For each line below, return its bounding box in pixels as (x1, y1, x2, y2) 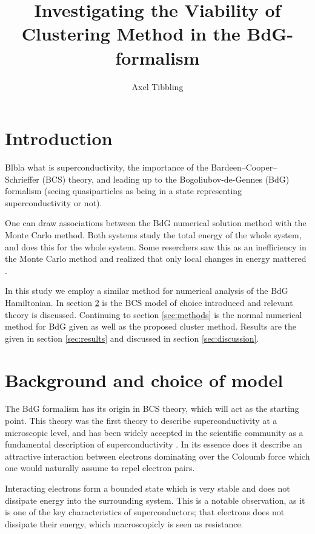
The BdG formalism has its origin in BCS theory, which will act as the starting (5, 402, 299, 415)
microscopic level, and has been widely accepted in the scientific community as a (5, 426, 303, 438)
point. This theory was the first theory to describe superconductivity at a (5, 414, 277, 427)
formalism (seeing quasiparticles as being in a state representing (5, 184, 242, 197)
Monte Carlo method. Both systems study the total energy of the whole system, (5, 229, 302, 241)
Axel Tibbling (131, 80, 184, 93)
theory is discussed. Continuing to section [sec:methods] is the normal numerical (5, 308, 302, 321)
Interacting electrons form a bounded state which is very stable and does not (5, 482, 290, 495)
